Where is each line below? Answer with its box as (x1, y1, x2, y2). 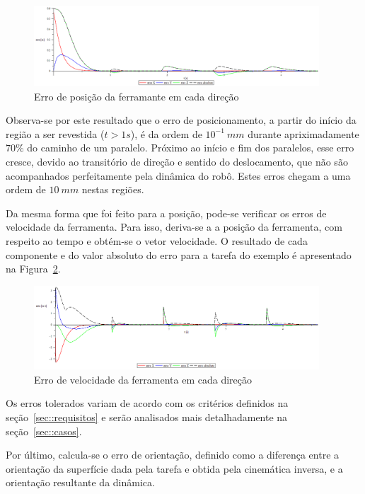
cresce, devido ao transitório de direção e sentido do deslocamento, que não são (6, 154, 348, 169)
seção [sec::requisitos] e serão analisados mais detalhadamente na (6, 409, 288, 424)
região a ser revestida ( (6, 126, 105, 141)
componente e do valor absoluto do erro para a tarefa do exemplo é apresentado (6, 247, 352, 262)
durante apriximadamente (248, 126, 359, 141)
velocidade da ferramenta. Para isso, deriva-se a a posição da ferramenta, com (6, 219, 342, 234)
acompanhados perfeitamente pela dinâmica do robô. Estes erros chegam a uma (6, 168, 351, 183)
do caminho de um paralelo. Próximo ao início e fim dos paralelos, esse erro (27, 140, 354, 155)
